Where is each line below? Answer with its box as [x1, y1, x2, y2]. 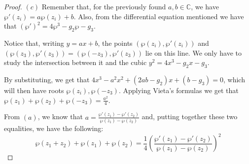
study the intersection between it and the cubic [4, 57, 147, 67]
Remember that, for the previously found [41, 1, 166, 11]
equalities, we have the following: [4, 123, 104, 133]
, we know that [37, 111, 83, 122]
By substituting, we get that [4, 74, 90, 84]
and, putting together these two [142, 111, 238, 122]
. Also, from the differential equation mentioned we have [73, 11, 244, 21]
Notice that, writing [4, 37, 64, 48]
